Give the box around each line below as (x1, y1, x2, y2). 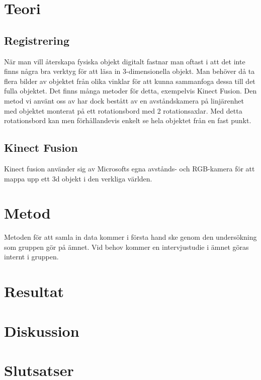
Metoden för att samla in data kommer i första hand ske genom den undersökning (4, 232, 257, 242)
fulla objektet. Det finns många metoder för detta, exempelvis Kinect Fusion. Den (4, 85, 257, 96)
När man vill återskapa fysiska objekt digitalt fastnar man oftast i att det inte (4, 56, 245, 66)
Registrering (4, 32, 70, 48)
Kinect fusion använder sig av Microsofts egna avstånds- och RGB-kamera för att (4, 163, 255, 173)
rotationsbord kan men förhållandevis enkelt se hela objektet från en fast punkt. (4, 115, 251, 126)
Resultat (4, 281, 64, 302)
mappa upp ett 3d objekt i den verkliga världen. (4, 173, 152, 183)
